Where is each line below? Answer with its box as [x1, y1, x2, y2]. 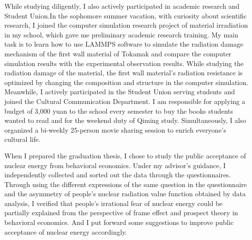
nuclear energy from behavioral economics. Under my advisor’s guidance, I [4, 160, 226, 170]
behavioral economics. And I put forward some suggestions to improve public [4, 217, 234, 227]
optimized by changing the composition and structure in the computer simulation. [4, 77, 249, 87]
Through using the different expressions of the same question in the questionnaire [4, 179, 247, 189]
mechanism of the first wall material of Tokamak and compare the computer [4, 48, 232, 58]
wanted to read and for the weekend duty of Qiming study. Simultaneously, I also [4, 115, 246, 125]
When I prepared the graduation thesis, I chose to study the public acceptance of [4, 150, 246, 160]
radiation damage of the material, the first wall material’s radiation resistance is [4, 68, 243, 78]
